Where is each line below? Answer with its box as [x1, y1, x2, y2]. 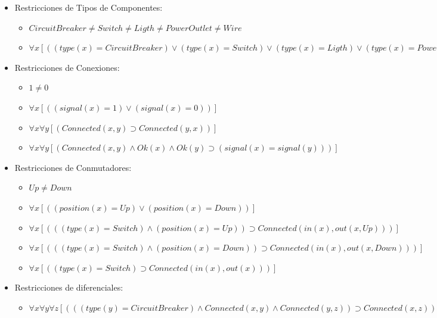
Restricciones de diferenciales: [14, 281, 123, 294]
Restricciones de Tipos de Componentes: [14, 1, 163, 13]
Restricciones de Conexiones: [14, 61, 120, 73]
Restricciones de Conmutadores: [14, 161, 132, 173]
